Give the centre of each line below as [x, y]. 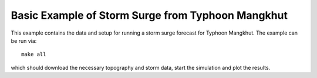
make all [34, 55]
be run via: [24, 40]
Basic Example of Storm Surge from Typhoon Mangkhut [149, 15]
